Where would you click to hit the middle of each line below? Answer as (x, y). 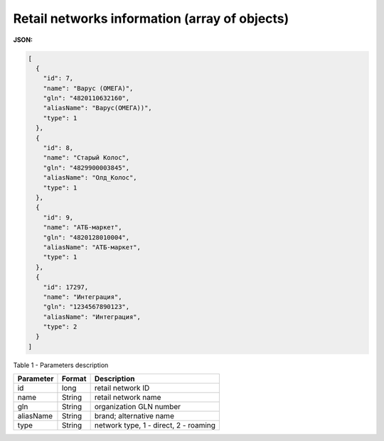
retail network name (128, 398)
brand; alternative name (134, 416)
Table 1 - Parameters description (61, 365)
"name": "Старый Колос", (86, 158)
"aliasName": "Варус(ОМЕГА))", (97, 108)
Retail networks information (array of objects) (151, 18)
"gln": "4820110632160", (86, 98)
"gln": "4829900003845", (86, 168)
